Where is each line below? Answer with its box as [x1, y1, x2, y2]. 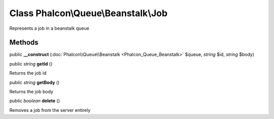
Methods [9, 38, 39, 47]
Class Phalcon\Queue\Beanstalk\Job [9, 8, 167, 19]
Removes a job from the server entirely [9, 107, 91, 113]
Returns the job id [9, 70, 47, 76]
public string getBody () [9, 79, 60, 85]
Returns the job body [9, 89, 53, 95]
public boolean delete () [9, 98, 60, 104]
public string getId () [9, 61, 53, 67]
